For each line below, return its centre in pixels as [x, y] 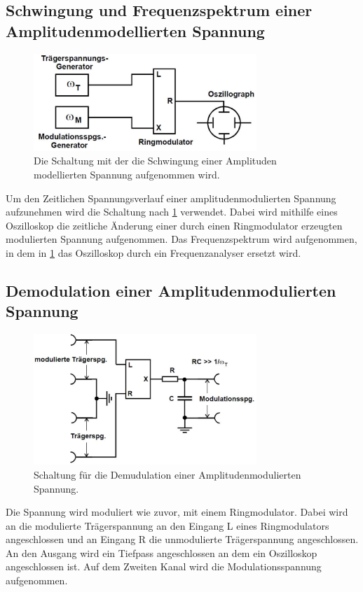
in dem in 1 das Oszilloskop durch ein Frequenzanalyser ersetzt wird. [153, 252]
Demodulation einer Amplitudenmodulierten [171, 290]
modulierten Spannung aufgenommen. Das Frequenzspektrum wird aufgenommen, [181, 239]
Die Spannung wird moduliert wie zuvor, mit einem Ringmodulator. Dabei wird [177, 512]
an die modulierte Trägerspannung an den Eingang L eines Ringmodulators [167, 525]
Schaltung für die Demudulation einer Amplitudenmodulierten [167, 474]
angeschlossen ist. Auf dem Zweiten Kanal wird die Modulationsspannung [164, 566]
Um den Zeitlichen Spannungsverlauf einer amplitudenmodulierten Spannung [171, 198]
